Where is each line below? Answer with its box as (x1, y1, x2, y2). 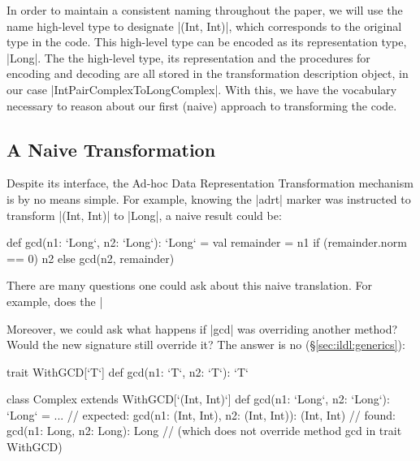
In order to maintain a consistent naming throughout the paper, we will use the (6, 2, 403, 18)
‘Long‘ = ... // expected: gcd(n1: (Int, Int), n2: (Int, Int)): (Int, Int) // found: (6, 406, 396, 423)
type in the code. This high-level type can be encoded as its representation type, (6, 33, 407, 50)
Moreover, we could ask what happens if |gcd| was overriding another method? (6, 320, 398, 337)
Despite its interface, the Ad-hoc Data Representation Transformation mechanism (6, 174, 414, 192)
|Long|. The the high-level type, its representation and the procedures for (6, 49, 370, 66)
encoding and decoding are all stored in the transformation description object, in (6, 65, 409, 82)
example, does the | (6, 292, 103, 309)
